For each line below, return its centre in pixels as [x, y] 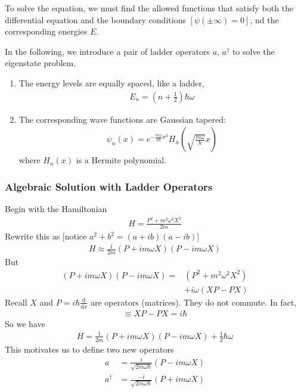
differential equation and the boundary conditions [95, 19]
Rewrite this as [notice [46, 236]
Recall [16, 302]
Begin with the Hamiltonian [56, 209]
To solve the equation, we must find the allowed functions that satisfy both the [149, 8]
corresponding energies [46, 31]
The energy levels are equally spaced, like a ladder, [111, 83]
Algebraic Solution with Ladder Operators [109, 186]
